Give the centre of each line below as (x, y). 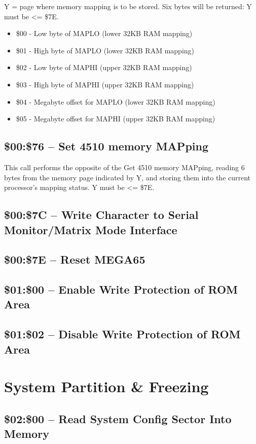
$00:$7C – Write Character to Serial (101, 215)
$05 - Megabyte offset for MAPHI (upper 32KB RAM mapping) (116, 119)
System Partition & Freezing (106, 386)
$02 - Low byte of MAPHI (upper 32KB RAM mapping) (104, 67)
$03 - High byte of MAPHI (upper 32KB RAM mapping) (105, 84)
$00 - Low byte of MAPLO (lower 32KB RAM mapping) (104, 33)
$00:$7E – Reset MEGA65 (75, 259)
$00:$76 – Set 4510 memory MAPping (106, 146)
